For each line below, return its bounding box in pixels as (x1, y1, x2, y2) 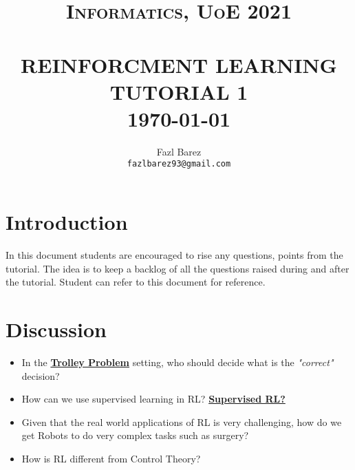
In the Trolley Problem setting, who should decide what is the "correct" (21, 354, 334, 369)
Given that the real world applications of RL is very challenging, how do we (21, 414, 342, 429)
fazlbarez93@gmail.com (127, 159, 231, 169)
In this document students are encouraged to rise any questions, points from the (6, 248, 343, 262)
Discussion (6, 315, 107, 343)
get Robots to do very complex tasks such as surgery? (21, 428, 249, 442)
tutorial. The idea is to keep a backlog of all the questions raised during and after (6, 261, 349, 275)
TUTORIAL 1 (109, 77, 248, 105)
